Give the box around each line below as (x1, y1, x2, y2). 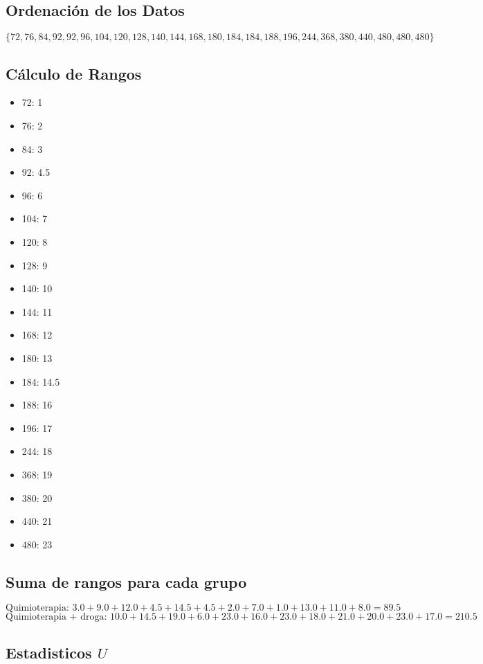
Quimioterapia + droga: (6, 612, 107, 622)
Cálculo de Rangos (6, 62, 142, 84)
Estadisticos (6, 641, 92, 663)
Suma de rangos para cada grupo (6, 571, 247, 592)
